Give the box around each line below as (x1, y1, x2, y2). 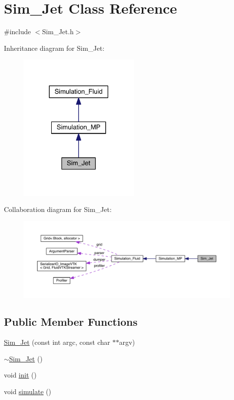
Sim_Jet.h (42, 26, 74, 37)
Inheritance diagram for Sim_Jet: (4, 42, 105, 53)
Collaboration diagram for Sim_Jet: (4, 204, 112, 214)
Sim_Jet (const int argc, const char (4, 337, 110, 347)
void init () (4, 370, 37, 380)
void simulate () (4, 386, 51, 396)
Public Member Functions (4, 314, 137, 329)
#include (4, 26, 31, 37)
